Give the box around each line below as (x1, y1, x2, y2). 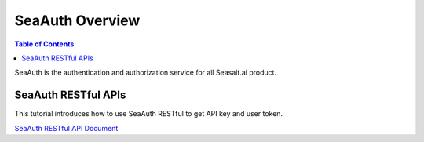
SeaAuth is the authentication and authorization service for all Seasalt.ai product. (14, 67, 277, 78)
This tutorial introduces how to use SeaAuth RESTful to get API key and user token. (14, 109, 283, 118)
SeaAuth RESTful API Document (14, 123, 119, 133)
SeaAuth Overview (14, 12, 141, 29)
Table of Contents (14, 39, 75, 49)
